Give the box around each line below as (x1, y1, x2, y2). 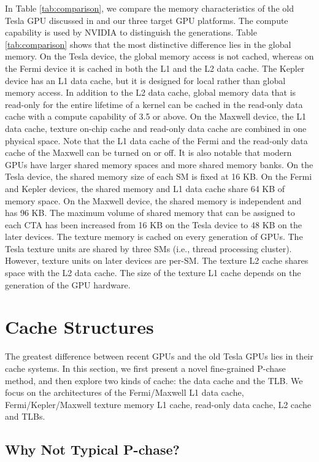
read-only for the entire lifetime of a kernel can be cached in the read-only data (5, 98, 303, 110)
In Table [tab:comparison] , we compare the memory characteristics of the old (5, 2, 294, 14)
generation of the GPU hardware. (5, 278, 131, 291)
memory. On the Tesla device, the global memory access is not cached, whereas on (5, 50, 314, 63)
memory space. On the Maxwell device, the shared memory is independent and (5, 194, 302, 207)
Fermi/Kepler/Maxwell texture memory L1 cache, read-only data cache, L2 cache (5, 398, 311, 410)
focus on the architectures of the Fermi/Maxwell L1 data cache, (5, 386, 244, 399)
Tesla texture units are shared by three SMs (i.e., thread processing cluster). (5, 242, 292, 255)
